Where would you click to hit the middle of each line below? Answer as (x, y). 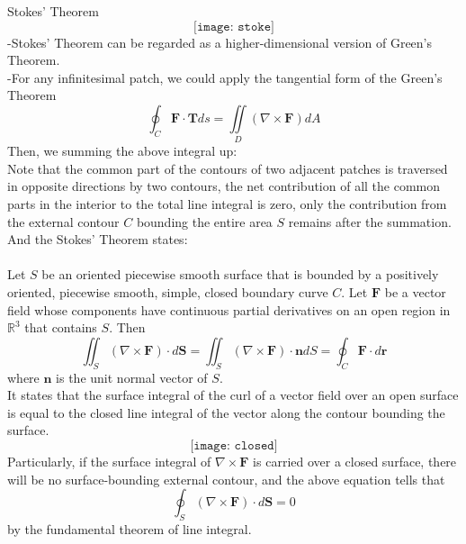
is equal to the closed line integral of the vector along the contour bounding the (226, 412)
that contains (61, 327)
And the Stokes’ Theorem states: (98, 239)
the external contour (63, 221)
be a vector (415, 292)
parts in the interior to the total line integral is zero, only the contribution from (227, 204)
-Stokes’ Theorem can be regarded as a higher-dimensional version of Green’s (220, 42)
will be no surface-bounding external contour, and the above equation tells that (226, 479)
